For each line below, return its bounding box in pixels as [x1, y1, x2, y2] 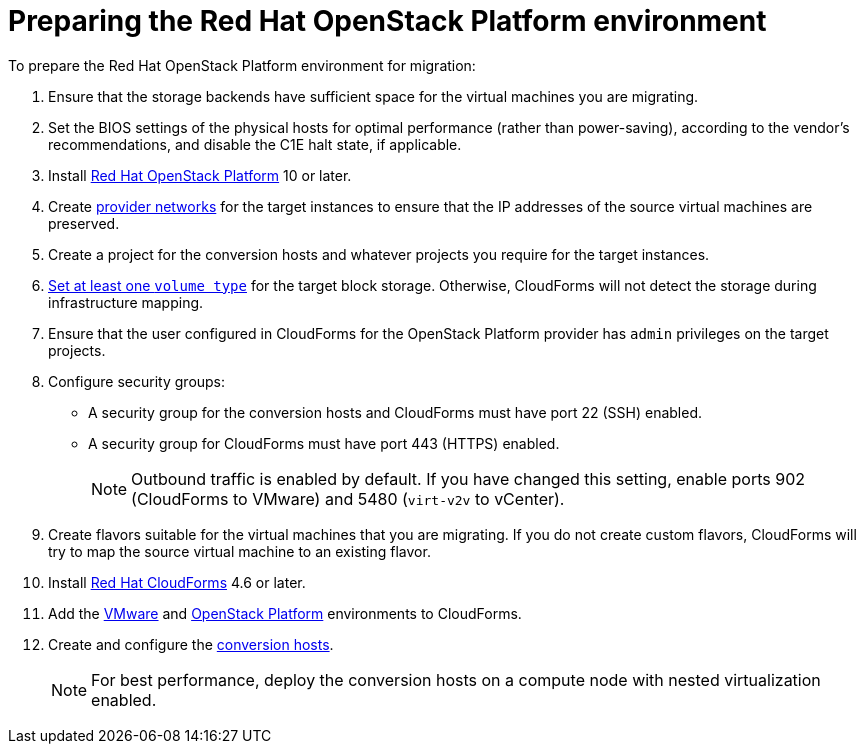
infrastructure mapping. [48, 293, 204, 311]
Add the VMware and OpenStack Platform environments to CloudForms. [48, 604, 522, 622]
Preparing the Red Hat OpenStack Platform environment [8, 4, 767, 38]
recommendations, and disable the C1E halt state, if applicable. [48, 135, 462, 153]
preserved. [48, 214, 120, 232]
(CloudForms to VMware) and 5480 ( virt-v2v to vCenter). [131, 488, 565, 509]
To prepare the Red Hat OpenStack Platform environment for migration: [8, 56, 476, 74]
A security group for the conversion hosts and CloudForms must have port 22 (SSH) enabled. [88, 403, 703, 421]
